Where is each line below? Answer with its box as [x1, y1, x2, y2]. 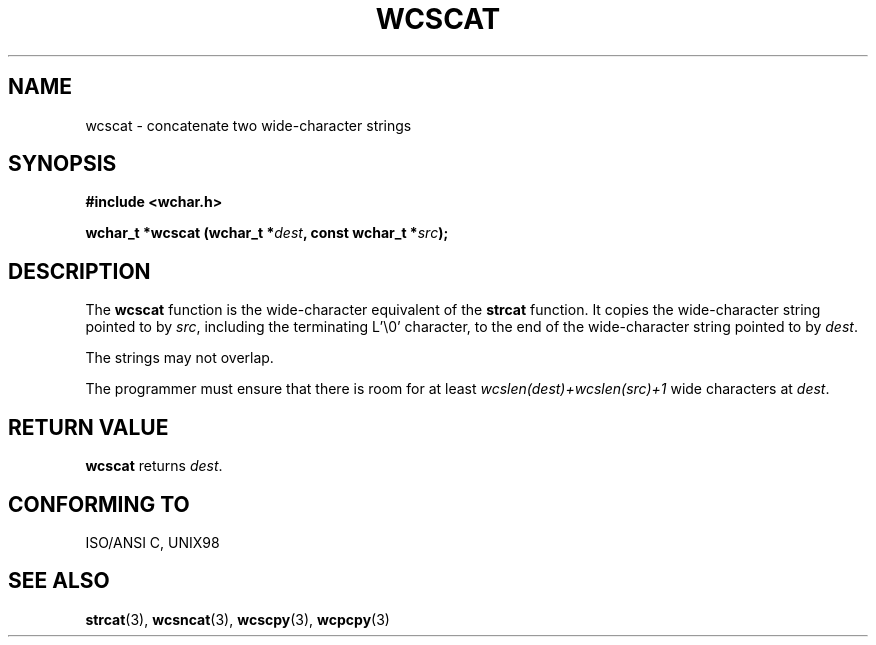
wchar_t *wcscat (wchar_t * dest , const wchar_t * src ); [85, 224, 449, 242]
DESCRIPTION [8, 258, 151, 284]
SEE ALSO [8, 568, 110, 594]
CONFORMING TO [8, 491, 190, 517]
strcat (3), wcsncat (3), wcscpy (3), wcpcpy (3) [85, 610, 390, 628]
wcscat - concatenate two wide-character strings [85, 116, 412, 134]
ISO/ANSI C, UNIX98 [85, 533, 220, 551]
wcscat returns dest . [85, 457, 223, 475]
